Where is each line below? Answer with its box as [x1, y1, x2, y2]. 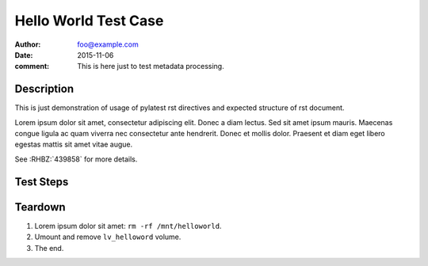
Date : [14, 50, 33, 59]
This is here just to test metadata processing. [77, 62, 225, 71]
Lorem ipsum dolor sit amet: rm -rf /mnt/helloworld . [34, 221, 222, 230]
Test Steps [14, 175, 69, 188]
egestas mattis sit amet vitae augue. [14, 139, 133, 150]
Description [14, 82, 75, 96]
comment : [14, 62, 50, 71]
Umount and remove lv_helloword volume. [34, 232, 182, 241]
